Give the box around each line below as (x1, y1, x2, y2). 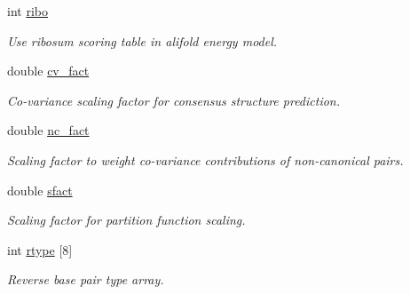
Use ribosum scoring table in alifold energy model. (7, 31, 278, 50)
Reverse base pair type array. (7, 270, 164, 289)
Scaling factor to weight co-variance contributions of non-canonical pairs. (7, 150, 404, 169)
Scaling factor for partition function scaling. (7, 211, 246, 229)
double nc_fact (7, 121, 90, 139)
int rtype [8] (7, 240, 73, 258)
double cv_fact (7, 61, 90, 80)
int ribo (7, 2, 48, 20)
